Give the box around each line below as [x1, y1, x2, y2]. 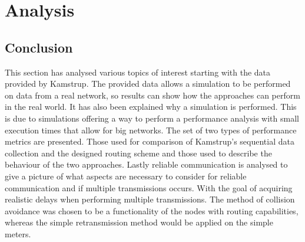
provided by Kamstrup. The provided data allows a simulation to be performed [5, 77, 291, 90]
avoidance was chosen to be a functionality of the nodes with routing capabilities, [5, 204, 299, 217]
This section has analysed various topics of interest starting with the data [5, 66, 271, 78]
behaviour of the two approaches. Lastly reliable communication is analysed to [5, 158, 288, 171]
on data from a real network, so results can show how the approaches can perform [5, 89, 300, 101]
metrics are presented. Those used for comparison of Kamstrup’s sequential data [5, 135, 294, 148]
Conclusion [5, 38, 73, 56]
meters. [5, 227, 31, 240]
